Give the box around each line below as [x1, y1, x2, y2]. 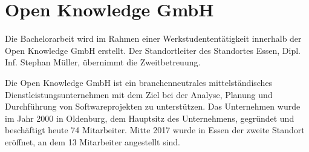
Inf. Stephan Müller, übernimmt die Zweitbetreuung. [5, 56, 201, 68]
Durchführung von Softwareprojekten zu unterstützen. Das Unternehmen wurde [5, 100, 301, 113]
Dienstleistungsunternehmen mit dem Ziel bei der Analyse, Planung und [5, 88, 273, 101]
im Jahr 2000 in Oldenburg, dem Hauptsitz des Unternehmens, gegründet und [5, 111, 294, 124]
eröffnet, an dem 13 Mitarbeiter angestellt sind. [5, 135, 180, 148]
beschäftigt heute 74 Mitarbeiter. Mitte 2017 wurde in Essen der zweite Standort [5, 124, 305, 136]
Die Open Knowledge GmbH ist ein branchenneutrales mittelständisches [5, 76, 273, 88]
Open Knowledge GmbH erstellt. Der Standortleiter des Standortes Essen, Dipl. [5, 44, 301, 56]
